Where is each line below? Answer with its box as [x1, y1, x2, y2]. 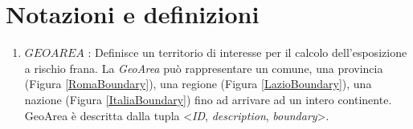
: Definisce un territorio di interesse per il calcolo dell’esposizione [88, 44, 407, 61]
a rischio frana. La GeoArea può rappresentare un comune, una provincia [24, 59, 383, 76]
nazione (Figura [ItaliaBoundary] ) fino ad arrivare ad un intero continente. [24, 91, 392, 107]
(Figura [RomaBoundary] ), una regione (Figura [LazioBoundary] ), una [24, 75, 372, 92]
